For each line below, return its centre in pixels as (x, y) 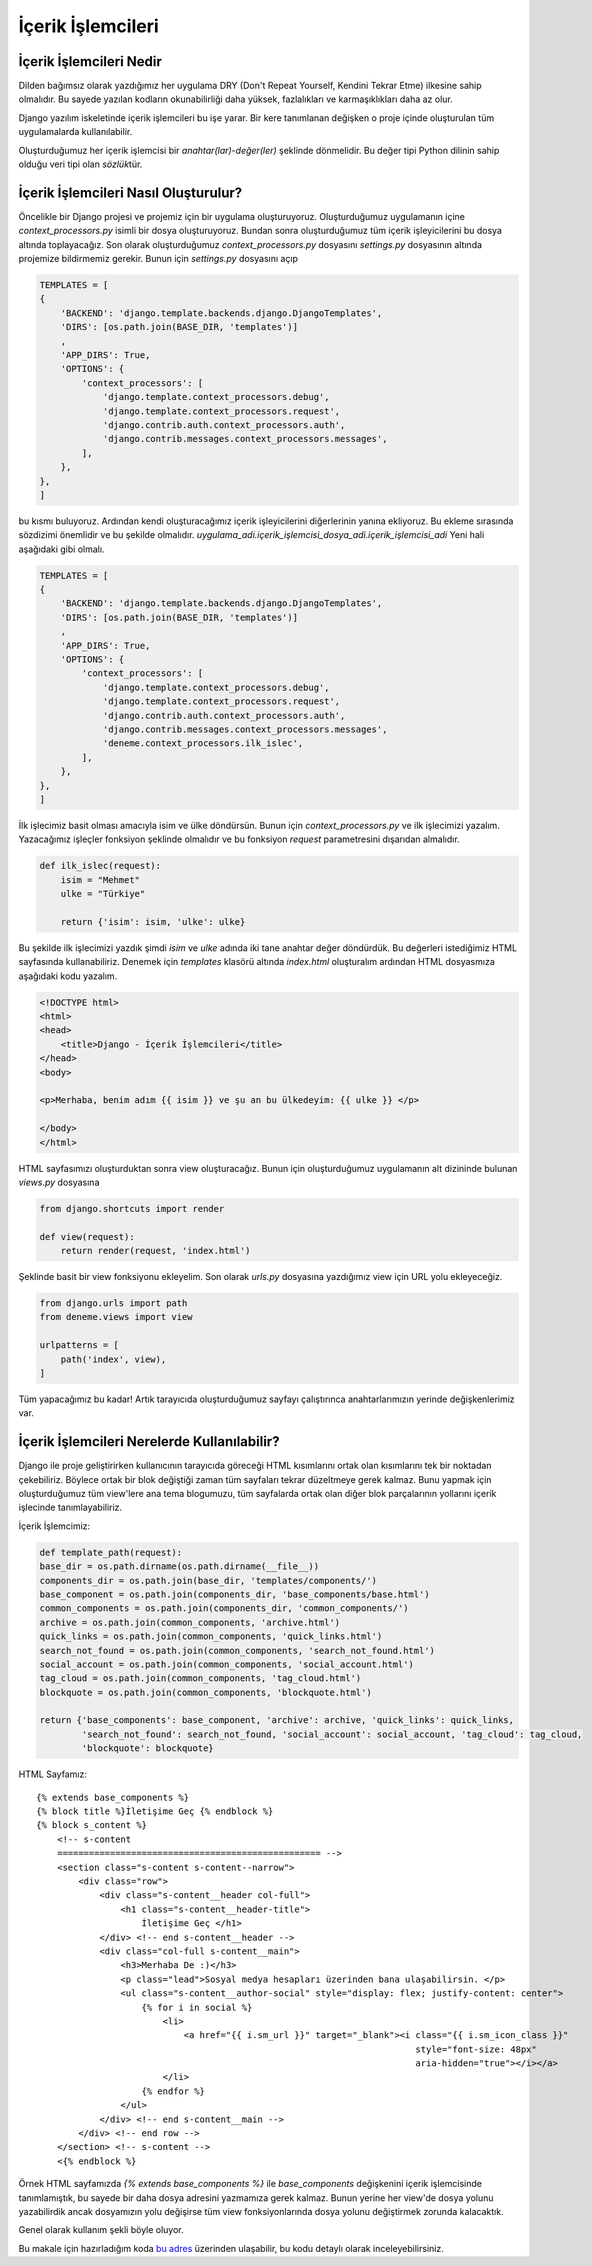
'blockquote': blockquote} (147, 1748)
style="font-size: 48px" (476, 2049)
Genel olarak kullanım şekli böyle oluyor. (101, 2230)
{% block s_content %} (92, 1825)
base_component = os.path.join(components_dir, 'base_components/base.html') (234, 1594)
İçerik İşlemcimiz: (54, 1526)
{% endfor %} (173, 2091)
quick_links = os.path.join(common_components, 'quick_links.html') (211, 1636)
